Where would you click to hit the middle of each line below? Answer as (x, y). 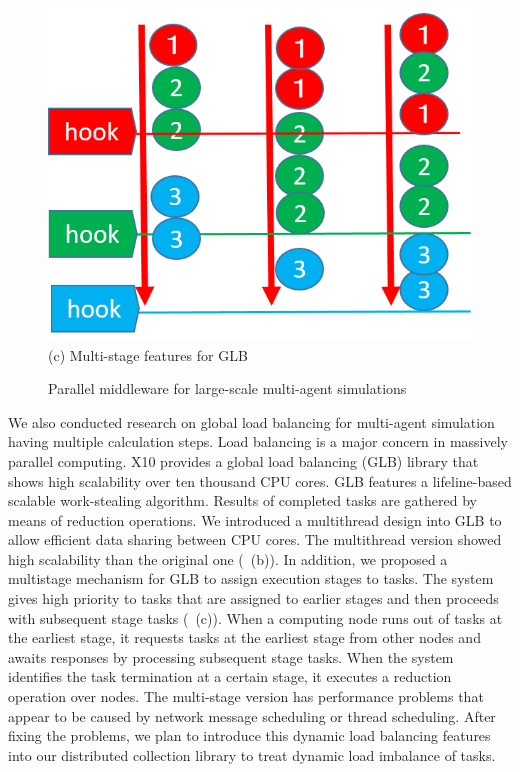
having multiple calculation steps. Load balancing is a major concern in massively (258, 441)
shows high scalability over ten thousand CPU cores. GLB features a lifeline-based (260, 480)
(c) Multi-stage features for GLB (148, 354)
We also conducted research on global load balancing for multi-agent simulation (251, 421)
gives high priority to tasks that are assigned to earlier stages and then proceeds (253, 598)
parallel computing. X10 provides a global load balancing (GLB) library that (243, 460)
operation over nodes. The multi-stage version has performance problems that (246, 696)
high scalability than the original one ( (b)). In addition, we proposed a (228, 558)
